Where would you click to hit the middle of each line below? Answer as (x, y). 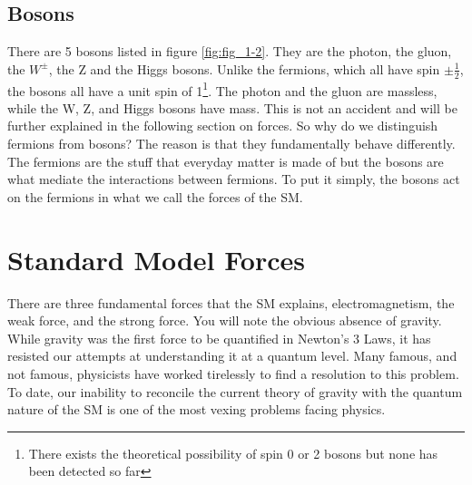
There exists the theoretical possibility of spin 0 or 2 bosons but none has (233, 453)
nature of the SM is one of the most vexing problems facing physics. (197, 409)
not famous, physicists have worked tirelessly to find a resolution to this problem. (233, 373)
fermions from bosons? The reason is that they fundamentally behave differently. (231, 144)
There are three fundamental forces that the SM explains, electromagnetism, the (231, 302)
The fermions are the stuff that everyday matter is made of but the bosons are (226, 161)
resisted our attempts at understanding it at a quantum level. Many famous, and (232, 356)
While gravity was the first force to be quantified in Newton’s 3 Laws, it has (219, 338)
